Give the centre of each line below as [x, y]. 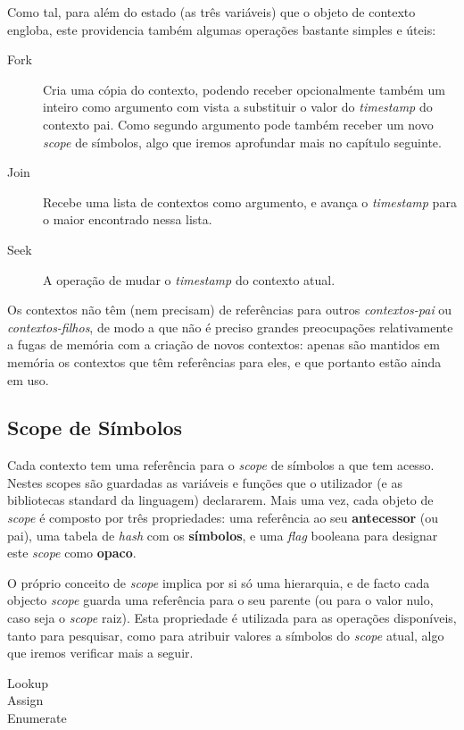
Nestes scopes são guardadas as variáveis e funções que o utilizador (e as [205, 482]
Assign [25, 700]
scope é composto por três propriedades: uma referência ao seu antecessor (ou [223, 518]
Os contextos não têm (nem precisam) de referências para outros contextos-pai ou [230, 310]
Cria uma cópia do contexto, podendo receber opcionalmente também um [244, 89]
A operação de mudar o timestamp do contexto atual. [189, 279]
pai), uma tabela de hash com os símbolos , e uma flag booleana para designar [223, 535]
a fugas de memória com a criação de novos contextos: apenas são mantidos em [224, 344]
